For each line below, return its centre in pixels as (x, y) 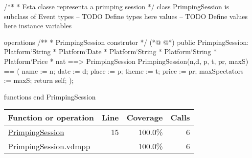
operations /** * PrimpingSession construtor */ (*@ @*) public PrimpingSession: (126, 42)
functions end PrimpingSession (50, 96)
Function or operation (51, 118)
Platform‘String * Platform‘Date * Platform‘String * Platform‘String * (110, 51)
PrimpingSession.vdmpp (49, 146)
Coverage (145, 118)
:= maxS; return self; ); (39, 80)
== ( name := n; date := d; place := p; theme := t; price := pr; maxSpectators (124, 70)
